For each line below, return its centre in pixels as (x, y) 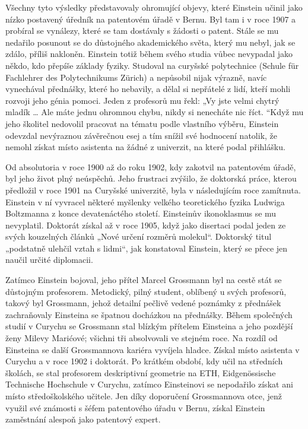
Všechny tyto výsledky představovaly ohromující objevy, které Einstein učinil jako (154, 7)
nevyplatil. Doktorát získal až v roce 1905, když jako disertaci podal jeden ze (146, 225)
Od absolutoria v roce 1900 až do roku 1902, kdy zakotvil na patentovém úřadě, (151, 166)
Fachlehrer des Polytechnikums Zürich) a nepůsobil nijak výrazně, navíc (136, 77)
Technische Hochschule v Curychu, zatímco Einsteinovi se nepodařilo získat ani (149, 384)
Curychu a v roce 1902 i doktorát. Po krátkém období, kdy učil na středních (144, 361)
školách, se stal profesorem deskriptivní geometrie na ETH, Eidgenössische (141, 372)
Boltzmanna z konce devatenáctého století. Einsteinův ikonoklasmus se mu (141, 213)
